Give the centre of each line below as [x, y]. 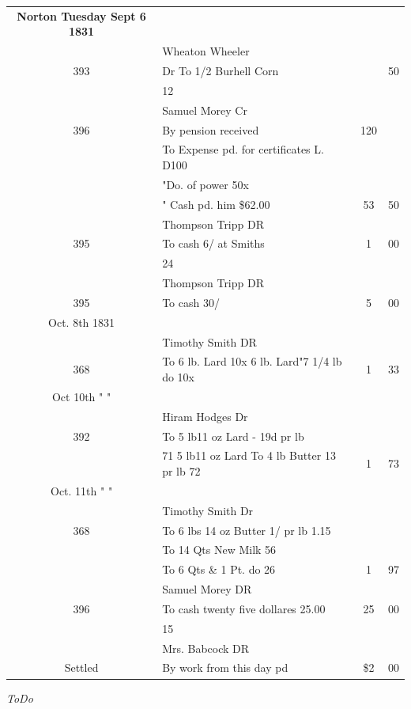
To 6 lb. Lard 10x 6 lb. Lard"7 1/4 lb [252, 361]
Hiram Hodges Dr [205, 416]
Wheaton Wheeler [206, 51]
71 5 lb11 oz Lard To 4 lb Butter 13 [249, 455]
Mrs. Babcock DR [206, 648]
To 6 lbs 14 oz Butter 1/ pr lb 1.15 [247, 530]
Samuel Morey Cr [205, 110]
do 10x [178, 377]
